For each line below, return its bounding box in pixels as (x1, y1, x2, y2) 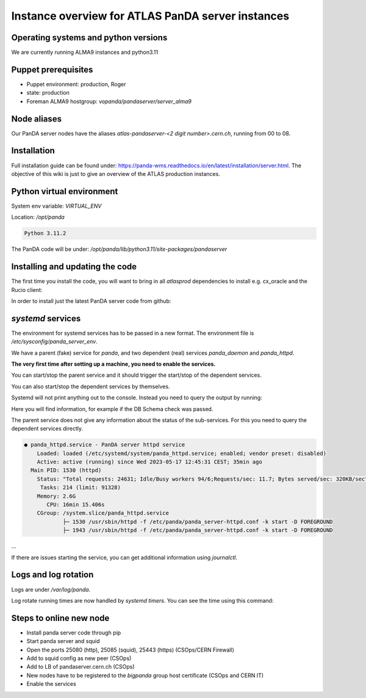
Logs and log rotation (11, 570, 94, 580)
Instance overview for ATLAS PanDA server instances (11, 9, 290, 23)
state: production (26, 89, 70, 96)
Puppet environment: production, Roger (26, 80, 126, 88)
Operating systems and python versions (11, 32, 168, 43)
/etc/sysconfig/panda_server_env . (11, 338, 98, 345)
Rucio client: (11, 286, 43, 293)
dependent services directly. (11, 425, 84, 432)
